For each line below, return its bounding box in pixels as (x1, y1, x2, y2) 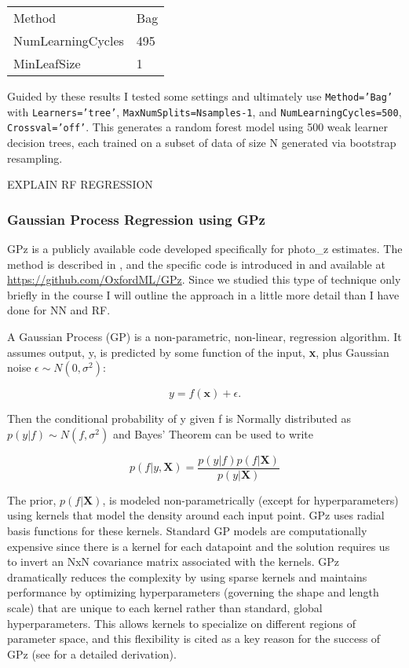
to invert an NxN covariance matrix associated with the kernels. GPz (7, 553, 339, 570)
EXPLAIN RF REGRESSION (7, 176, 153, 193)
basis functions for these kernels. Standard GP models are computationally (7, 522, 367, 538)
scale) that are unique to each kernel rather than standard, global (7, 599, 323, 615)
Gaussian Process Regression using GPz (7, 209, 265, 229)
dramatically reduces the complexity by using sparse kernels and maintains (7, 568, 367, 585)
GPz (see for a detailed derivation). (7, 645, 177, 662)
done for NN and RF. (7, 302, 111, 318)
